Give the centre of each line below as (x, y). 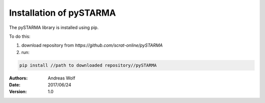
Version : (18, 92)
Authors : (18, 78)
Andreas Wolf (62, 78)
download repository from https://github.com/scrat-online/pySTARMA (92, 45)
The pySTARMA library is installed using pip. (54, 27)
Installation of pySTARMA (63, 13)
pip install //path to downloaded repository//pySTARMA (88, 65)
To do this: (20, 36)
